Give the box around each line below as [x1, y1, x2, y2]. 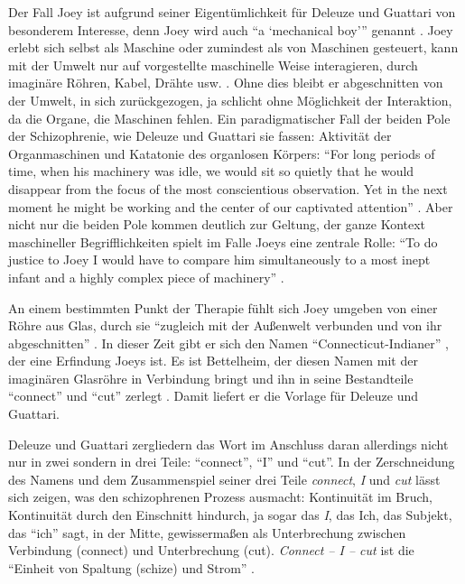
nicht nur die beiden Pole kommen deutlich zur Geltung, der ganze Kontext [8, 215, 426, 234]
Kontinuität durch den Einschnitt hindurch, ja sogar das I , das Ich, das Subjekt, [8, 505, 452, 524]
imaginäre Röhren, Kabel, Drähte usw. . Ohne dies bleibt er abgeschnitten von [8, 73, 443, 92]
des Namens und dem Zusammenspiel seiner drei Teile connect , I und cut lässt [8, 469, 441, 488]
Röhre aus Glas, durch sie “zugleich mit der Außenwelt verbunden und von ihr [8, 316, 442, 335]
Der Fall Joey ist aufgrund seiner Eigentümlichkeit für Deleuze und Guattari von [8, 3, 456, 21]
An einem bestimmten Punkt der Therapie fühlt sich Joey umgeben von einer [8, 298, 438, 317]
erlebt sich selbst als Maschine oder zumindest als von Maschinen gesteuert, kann [8, 38, 459, 57]
